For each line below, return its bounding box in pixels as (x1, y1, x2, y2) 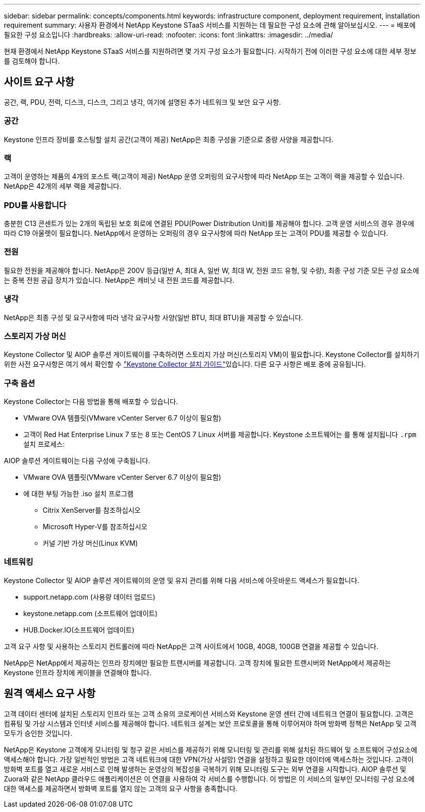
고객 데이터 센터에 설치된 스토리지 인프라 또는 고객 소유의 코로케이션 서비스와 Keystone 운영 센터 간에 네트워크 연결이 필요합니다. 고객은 (4, 709, 414, 718)
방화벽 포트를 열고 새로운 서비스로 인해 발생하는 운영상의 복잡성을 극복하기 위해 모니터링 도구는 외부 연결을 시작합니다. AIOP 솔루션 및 (4, 764, 407, 773)
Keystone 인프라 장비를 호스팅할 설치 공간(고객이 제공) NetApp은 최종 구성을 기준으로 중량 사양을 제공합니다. (4, 135, 334, 144)
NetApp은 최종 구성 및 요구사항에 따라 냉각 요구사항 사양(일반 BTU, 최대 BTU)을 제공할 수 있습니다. (4, 313, 303, 322)
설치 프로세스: (23, 440, 65, 449)
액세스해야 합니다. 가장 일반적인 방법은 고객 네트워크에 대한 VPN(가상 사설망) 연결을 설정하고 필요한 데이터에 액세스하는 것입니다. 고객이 (4, 755, 414, 763)
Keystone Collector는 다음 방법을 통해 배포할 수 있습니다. (4, 397, 178, 406)
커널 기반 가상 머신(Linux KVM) (43, 539, 138, 548)
